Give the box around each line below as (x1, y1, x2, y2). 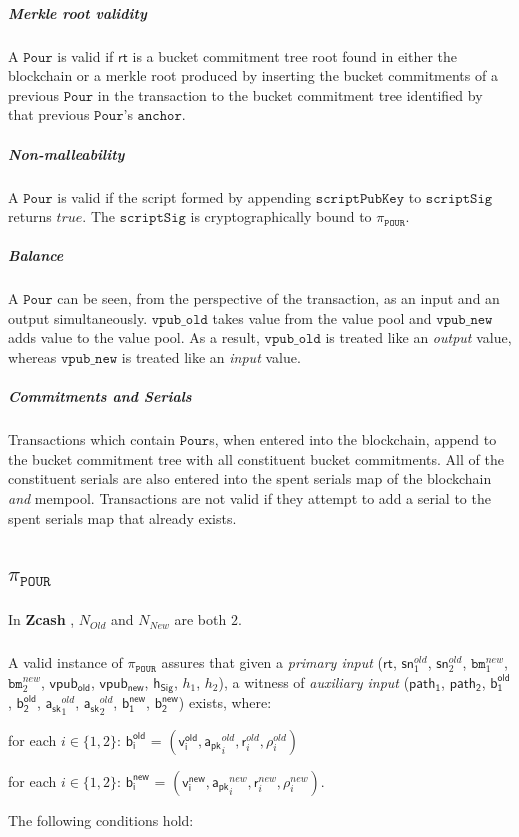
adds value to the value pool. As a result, (8, 327, 260, 348)
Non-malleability (8, 143, 125, 164)
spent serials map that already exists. (8, 507, 237, 528)
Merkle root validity (8, 2, 147, 23)
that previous (8, 104, 90, 125)
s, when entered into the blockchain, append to (209, 429, 497, 450)
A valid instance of (8, 652, 123, 673)
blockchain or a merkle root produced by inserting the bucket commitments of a (8, 65, 498, 86)
